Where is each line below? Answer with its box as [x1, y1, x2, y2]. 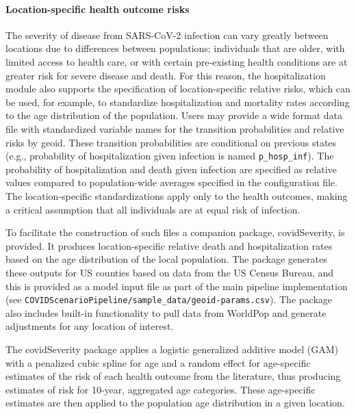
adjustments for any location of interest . [5, 319, 174, 333]
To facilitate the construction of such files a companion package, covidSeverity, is [5, 225, 345, 240]
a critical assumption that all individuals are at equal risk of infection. [5, 202, 301, 216]
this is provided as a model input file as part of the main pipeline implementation [5, 279, 348, 293]
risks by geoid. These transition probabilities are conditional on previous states [5, 135, 337, 149]
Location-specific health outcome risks [5, 1, 190, 16]
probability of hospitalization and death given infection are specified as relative [5, 161, 337, 176]
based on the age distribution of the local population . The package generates [5, 252, 327, 266]
